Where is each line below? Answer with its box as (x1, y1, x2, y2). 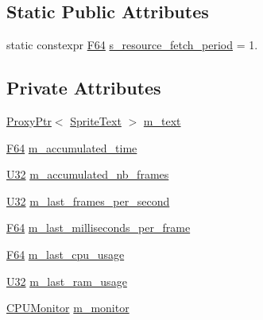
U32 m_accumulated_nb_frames (6, 166, 169, 183)
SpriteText (70, 113, 122, 129)
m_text (143, 113, 181, 129)
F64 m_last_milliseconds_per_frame (6, 219, 191, 236)
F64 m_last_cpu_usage (6, 245, 125, 262)
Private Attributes (6, 75, 161, 100)
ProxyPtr (6, 113, 52, 129)
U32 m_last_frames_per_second (6, 192, 170, 209)
